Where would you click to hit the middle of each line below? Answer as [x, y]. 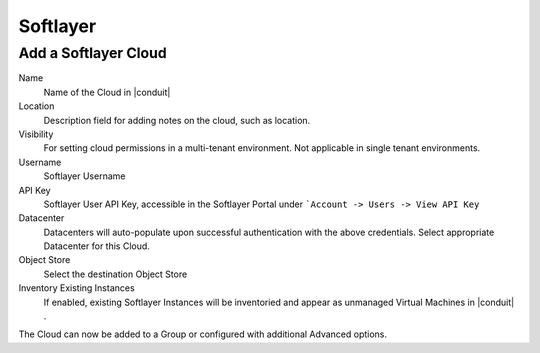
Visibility [36, 134]
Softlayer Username [84, 176]
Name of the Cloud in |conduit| [107, 92]
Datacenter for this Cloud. [96, 246]
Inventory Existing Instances [76, 288]
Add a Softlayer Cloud [92, 53]
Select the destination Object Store [115, 274]
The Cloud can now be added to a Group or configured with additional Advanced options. [203, 334]
